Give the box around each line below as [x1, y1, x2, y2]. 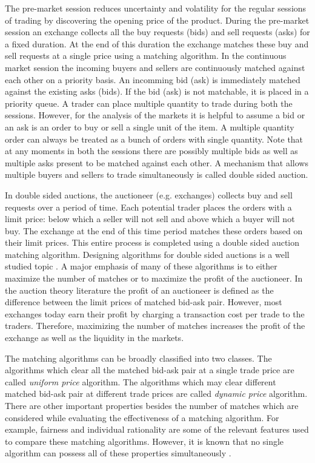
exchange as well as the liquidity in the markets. [5, 331, 184, 344]
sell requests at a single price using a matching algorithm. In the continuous [5, 49, 287, 62]
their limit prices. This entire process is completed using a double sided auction [5, 236, 300, 249]
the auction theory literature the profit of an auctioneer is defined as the [5, 283, 274, 296]
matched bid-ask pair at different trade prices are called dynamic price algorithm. [5, 387, 308, 400]
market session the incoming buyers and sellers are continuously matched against [5, 61, 305, 73]
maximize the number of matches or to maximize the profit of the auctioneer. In [5, 272, 303, 285]
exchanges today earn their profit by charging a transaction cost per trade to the [5, 307, 305, 320]
